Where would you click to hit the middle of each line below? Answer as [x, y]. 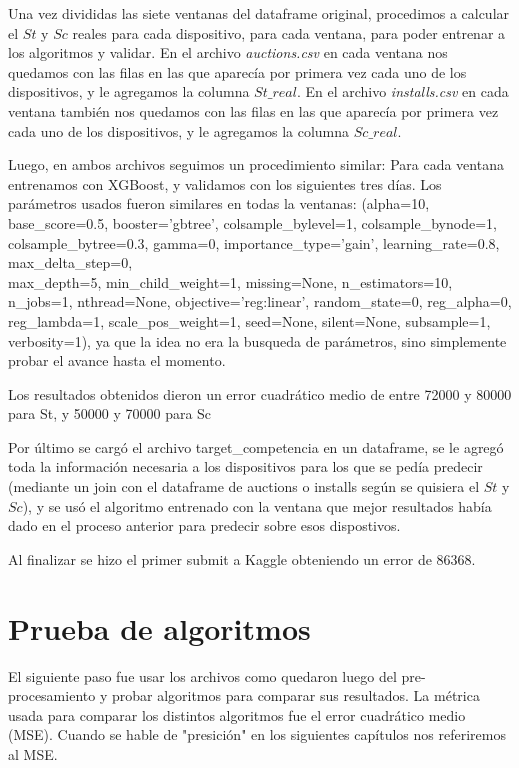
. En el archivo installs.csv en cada [402, 91]
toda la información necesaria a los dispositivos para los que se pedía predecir [245, 466]
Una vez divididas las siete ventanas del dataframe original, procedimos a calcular [259, 13]
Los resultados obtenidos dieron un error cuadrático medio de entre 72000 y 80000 [260, 393]
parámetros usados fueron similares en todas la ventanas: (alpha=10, [219, 203]
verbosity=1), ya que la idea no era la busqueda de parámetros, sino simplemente [257, 340]
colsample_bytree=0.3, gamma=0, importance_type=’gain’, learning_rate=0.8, [254, 242]
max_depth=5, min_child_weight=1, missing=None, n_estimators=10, [230, 281]
